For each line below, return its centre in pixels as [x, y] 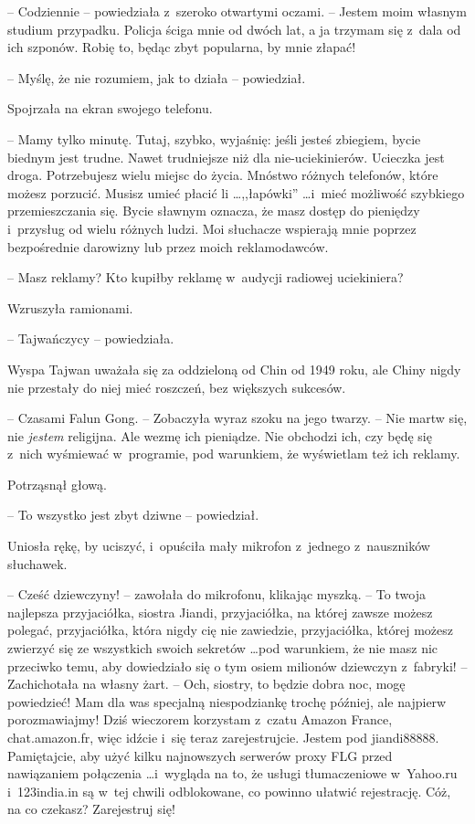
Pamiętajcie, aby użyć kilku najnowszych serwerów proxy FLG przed [200, 755]
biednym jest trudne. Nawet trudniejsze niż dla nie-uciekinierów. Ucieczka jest [226, 157]
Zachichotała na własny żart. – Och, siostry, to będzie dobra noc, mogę [206, 684]
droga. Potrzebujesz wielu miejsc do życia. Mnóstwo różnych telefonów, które [223, 175]
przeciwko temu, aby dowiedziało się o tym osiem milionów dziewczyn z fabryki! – [237, 666]
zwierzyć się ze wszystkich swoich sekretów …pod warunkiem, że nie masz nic [223, 648]
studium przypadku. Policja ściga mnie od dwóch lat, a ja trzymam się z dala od [234, 29]
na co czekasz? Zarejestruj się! [91, 809]
